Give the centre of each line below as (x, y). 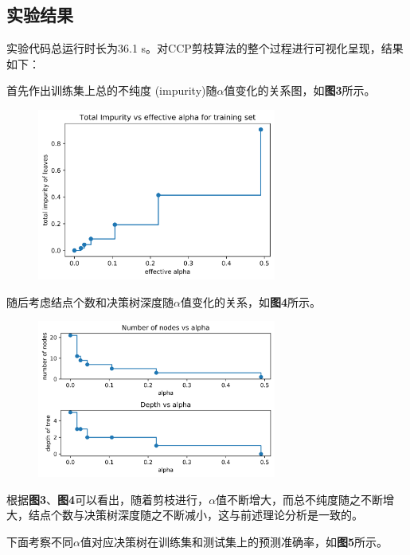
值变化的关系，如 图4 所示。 (251, 301)
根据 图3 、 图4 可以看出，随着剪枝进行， (108, 499)
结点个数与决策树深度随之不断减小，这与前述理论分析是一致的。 (195, 515)
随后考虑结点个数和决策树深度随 (90, 301)
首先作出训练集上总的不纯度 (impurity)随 (112, 90)
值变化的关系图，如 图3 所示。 (300, 90)
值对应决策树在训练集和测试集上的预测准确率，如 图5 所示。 (234, 541)
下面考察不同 (40, 541)
